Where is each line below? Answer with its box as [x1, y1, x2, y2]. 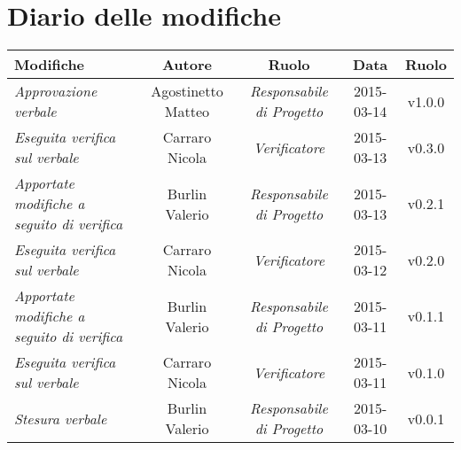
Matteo [164, 101, 210, 122]
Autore [161, 54, 212, 75]
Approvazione [14, 81, 98, 102]
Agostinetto [151, 81, 223, 102]
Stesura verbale [14, 407, 107, 429]
